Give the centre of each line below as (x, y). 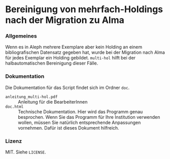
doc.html (14, 107)
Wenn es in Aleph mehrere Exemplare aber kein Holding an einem (74, 47)
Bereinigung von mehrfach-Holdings (84, 9)
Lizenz (14, 141)
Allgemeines (21, 36)
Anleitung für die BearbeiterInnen (53, 102)
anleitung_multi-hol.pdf (31, 97)
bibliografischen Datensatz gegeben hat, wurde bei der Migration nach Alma (85, 52)
